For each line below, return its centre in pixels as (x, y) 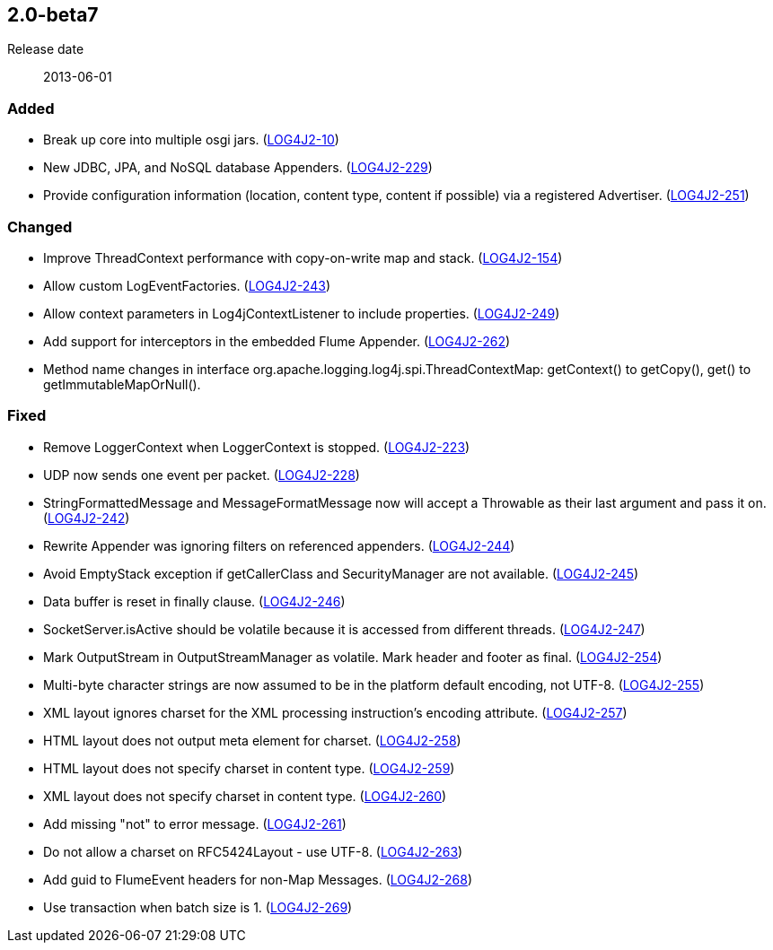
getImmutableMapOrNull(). (122, 384)
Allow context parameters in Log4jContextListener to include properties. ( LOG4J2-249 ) (302, 313)
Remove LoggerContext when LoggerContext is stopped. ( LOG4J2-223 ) (257, 447)
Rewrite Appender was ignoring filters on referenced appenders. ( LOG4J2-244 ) (279, 545)
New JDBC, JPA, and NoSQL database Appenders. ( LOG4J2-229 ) (238, 168)
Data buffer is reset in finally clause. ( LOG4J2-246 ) (194, 601)
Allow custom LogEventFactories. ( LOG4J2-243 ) (187, 285)
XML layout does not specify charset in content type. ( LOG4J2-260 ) (245, 796)
